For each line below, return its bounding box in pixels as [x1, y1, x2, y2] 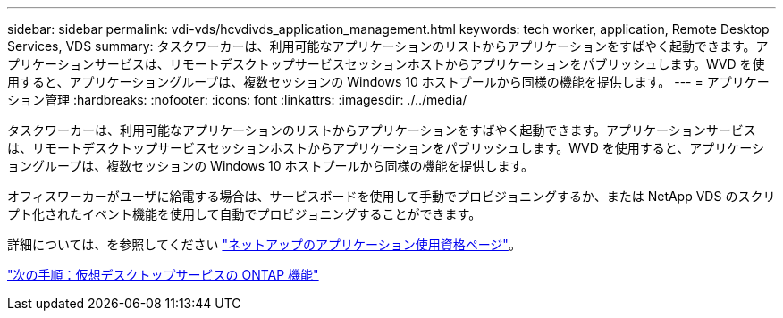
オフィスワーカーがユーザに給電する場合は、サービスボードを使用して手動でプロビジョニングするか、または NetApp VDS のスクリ [7, 188, 776, 204]
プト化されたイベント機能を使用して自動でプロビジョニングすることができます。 [7, 206, 482, 222]
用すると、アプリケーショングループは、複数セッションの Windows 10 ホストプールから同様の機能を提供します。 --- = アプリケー [7, 74, 770, 89]
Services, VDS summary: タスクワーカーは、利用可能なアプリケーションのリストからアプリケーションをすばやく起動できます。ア [7, 38, 769, 54]
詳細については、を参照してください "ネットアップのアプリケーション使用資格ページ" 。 [7, 237, 521, 252]
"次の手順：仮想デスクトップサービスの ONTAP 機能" [7, 267, 319, 282]
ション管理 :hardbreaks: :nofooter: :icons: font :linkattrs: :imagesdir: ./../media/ [7, 92, 467, 107]
